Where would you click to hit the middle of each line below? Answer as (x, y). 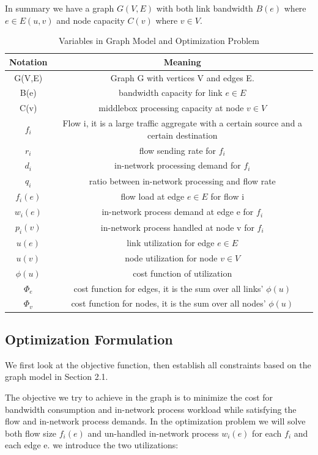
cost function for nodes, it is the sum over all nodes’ (168, 303)
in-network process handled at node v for (177, 227)
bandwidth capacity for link (171, 93)
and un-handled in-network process (153, 433)
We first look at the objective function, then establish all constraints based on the (158, 364)
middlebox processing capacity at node (171, 108)
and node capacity (91, 20)
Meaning (182, 61)
